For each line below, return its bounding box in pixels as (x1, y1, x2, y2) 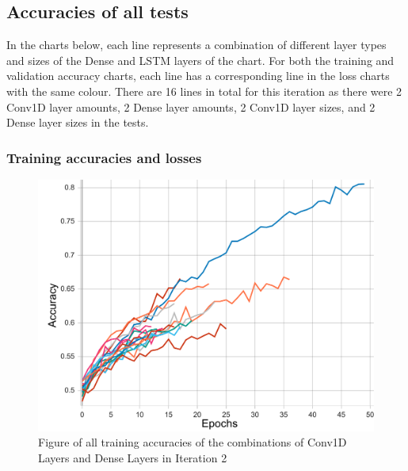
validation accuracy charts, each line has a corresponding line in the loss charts (6, 67, 390, 84)
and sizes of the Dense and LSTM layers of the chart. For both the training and (6, 51, 395, 68)
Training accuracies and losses (6, 147, 202, 167)
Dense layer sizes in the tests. (6, 114, 149, 131)
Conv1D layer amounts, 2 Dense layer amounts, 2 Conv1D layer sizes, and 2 (6, 98, 376, 115)
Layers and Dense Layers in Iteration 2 (38, 449, 227, 465)
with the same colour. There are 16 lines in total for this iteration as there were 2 (6, 82, 402, 99)
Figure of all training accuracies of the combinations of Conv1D (38, 434, 347, 450)
